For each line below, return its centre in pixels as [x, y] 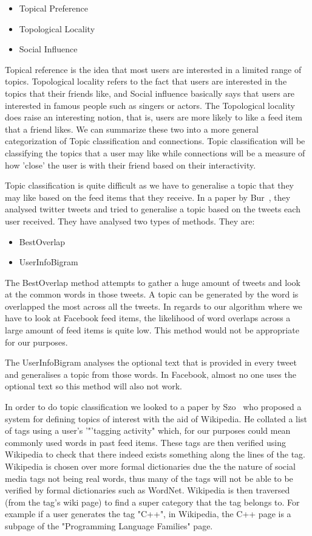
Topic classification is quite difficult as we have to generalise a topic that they [149, 185]
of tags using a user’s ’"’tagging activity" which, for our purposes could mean [148, 430]
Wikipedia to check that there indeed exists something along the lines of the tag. [155, 454]
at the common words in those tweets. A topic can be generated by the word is [152, 294]
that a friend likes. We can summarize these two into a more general [132, 129]
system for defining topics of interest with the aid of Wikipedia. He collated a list [156, 418]
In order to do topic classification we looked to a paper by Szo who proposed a [153, 407]
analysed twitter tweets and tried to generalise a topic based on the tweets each [153, 209]
